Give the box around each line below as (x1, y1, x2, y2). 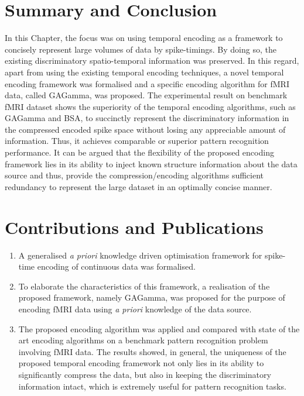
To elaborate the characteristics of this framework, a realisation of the (18, 280, 270, 292)
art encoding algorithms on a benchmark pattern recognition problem (18, 334, 268, 346)
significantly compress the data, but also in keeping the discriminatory (18, 368, 271, 380)
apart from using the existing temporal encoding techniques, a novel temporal (5, 66, 284, 78)
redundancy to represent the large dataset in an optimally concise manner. (5, 180, 272, 192)
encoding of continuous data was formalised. (37, 260, 196, 273)
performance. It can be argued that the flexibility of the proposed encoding (5, 146, 274, 159)
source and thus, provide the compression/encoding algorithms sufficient (5, 169, 264, 181)
